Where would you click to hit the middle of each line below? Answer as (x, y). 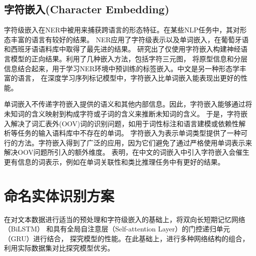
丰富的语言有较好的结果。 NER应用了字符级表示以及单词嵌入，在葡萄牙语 (130, 39)
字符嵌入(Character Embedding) (87, 9)
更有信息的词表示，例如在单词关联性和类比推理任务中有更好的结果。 (114, 161)
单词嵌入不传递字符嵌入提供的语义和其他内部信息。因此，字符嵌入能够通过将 (128, 104)
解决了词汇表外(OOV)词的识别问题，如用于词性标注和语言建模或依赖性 (125, 123)
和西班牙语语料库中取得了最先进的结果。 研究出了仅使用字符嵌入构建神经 (122, 49)
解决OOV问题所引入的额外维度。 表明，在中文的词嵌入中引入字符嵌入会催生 (127, 152)
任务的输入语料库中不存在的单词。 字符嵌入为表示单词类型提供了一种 (129, 133)
